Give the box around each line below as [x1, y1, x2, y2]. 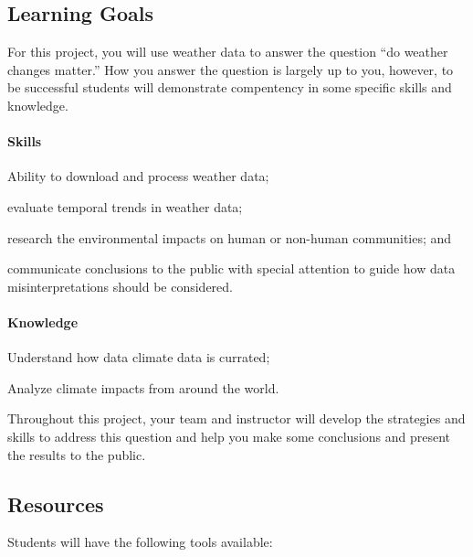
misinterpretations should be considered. [7, 276, 234, 295]
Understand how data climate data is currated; [7, 348, 270, 367]
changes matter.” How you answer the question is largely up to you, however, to [7, 59, 454, 79]
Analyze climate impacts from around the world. [7, 378, 279, 397]
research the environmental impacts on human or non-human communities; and [7, 228, 452, 247]
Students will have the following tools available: [7, 532, 273, 552]
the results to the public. [7, 445, 146, 464]
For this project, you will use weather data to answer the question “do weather [7, 42, 448, 61]
